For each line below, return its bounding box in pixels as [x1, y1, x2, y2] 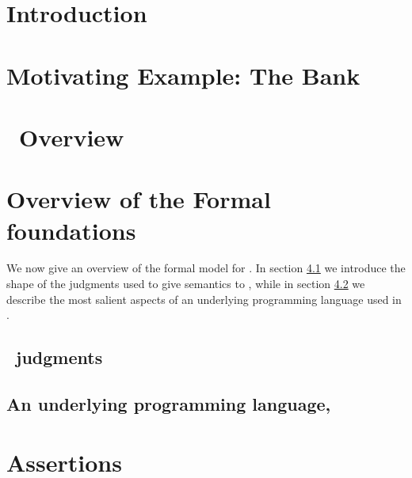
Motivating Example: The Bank [6, 59, 360, 91]
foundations [6, 214, 136, 246]
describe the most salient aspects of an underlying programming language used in [6, 290, 402, 307]
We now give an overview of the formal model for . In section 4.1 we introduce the [6, 260, 406, 276]
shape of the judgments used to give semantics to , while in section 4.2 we [6, 275, 365, 292]
